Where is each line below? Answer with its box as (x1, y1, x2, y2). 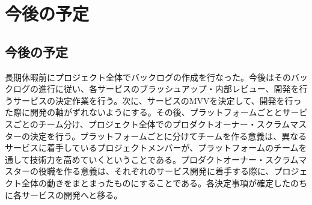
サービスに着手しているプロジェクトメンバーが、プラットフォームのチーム (5, 141, 299, 154)
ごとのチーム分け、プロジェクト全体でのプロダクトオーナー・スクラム (13, 117, 290, 130)
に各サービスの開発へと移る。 (5, 188, 123, 201)
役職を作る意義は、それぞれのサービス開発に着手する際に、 (38, 165, 274, 177)
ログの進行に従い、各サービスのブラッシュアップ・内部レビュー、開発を (13, 82, 299, 95)
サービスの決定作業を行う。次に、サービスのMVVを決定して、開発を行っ (13, 94, 302, 106)
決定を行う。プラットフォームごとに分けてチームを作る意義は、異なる (29, 129, 307, 142)
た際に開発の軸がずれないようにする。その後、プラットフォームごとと (5, 106, 283, 118)
